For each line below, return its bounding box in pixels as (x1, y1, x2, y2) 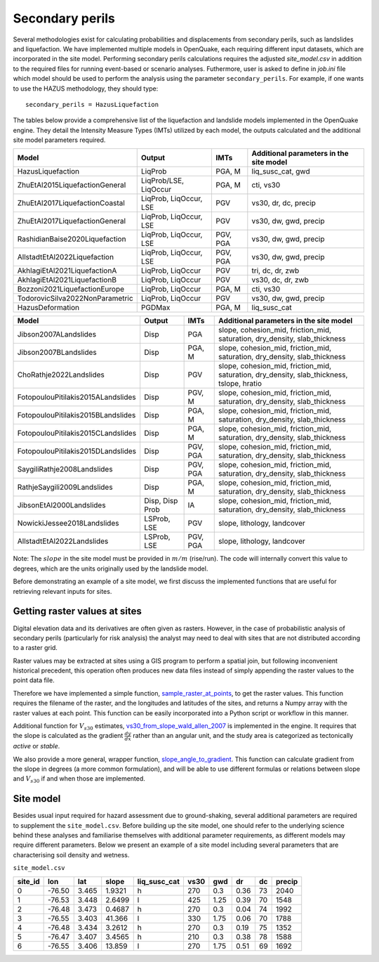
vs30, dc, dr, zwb (251, 275, 309, 285)
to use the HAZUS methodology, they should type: (13, 84, 159, 93)
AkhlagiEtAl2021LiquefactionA (17, 266, 117, 275)
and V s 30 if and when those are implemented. (13, 774, 145, 785)
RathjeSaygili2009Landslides (17, 482, 113, 492)
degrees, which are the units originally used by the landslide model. (13, 564, 208, 573)
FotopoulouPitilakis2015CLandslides (17, 429, 137, 438)
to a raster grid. (13, 644, 58, 652)
